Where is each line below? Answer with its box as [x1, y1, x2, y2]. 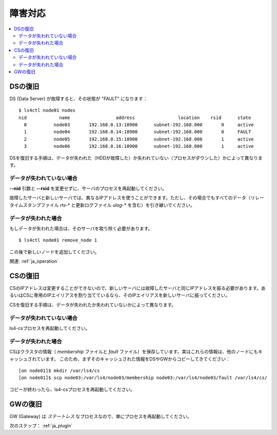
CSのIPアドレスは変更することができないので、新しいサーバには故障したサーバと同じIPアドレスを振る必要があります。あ [9, 285, 266, 291]
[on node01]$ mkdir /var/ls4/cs [18, 367, 100, 373]
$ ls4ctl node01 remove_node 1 [18, 238, 97, 243]
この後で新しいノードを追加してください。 [9, 249, 100, 255]
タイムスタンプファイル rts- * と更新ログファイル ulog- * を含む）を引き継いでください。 [9, 202, 195, 208]
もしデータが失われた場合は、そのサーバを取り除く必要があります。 [9, 225, 153, 231]
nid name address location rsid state [18, 114, 251, 121]
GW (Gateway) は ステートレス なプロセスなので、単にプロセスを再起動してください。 [9, 413, 192, 419]
